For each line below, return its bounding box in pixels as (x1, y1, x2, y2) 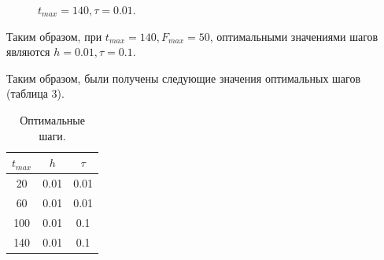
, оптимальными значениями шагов (209, 28, 378, 44)
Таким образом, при (6, 28, 102, 44)
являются (6, 43, 50, 60)
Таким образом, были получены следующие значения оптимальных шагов (6, 69, 361, 86)
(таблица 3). (6, 85, 65, 102)
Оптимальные (20, 111, 85, 128)
